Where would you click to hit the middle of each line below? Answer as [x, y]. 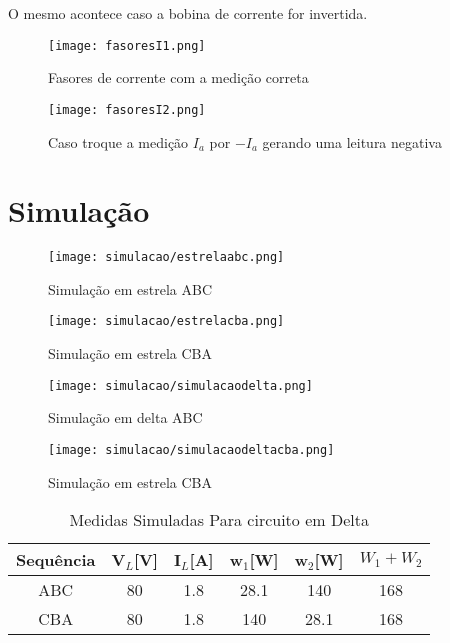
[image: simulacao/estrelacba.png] [166, 321]
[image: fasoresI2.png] [127, 109]
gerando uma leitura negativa [352, 141]
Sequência [56, 560]
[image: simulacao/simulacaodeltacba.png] [191, 449]
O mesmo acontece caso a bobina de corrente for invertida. [188, 13]
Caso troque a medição [118, 141]
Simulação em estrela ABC [130, 288]
